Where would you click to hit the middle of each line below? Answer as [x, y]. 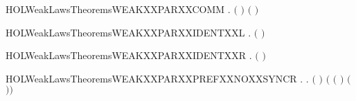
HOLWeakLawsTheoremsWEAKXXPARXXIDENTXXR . [129, 55]
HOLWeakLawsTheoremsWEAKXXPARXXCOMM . [118, 9]
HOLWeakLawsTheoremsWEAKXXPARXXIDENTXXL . [128, 32]
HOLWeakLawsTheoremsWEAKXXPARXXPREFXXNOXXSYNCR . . [157, 78]
